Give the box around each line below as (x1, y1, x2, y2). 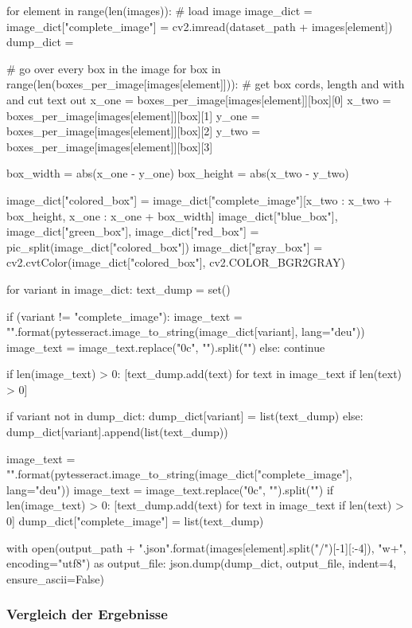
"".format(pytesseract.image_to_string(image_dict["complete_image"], (6, 466, 352, 482)
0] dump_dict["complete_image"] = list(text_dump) (6, 513, 264, 529)
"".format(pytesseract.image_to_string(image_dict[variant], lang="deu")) (6, 323, 365, 340)
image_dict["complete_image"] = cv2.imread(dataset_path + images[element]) (6, 18, 393, 34)
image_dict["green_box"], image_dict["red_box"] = (6, 223, 259, 240)
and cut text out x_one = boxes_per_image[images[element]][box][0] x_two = (6, 91, 391, 107)
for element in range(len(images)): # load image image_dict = (6, 2, 313, 18)
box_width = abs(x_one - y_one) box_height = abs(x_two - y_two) (6, 165, 349, 181)
